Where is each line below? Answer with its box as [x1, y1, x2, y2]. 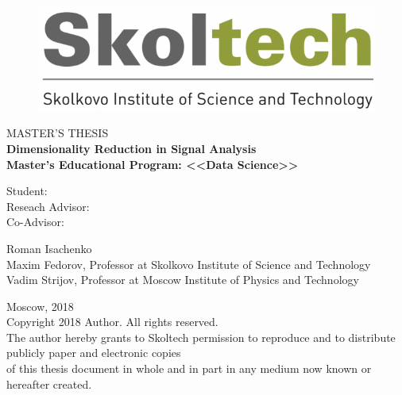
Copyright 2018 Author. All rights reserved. [6, 313, 218, 330]
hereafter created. [6, 375, 92, 392]
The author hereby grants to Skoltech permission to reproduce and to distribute [6, 328, 396, 345]
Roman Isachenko [6, 240, 92, 256]
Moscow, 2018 [6, 297, 74, 314]
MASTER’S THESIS [6, 125, 109, 141]
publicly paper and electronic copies [6, 344, 181, 361]
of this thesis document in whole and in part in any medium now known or [6, 360, 372, 377]
